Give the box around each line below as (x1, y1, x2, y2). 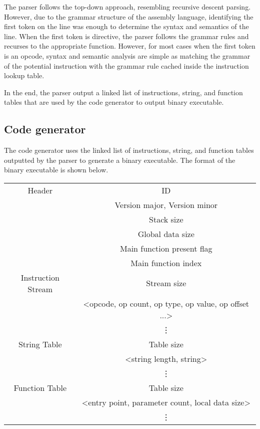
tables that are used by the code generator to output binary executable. (4, 97, 224, 107)
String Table (18, 338, 62, 350)
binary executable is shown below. (4, 164, 108, 175)
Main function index (130, 257, 202, 269)
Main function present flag (119, 242, 212, 254)
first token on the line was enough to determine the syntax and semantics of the (4, 21, 249, 32)
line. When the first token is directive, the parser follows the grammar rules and (4, 31, 249, 41)
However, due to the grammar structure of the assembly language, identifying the (4, 11, 253, 22)
